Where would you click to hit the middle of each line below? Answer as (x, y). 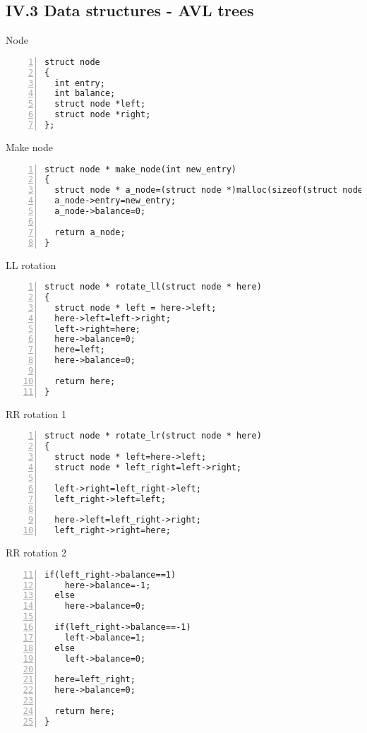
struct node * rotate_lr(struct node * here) (153, 436)
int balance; (85, 94)
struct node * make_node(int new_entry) (141, 169)
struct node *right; (103, 115)
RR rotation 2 (36, 553)
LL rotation (31, 264)
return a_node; (90, 232)
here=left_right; (95, 680)
